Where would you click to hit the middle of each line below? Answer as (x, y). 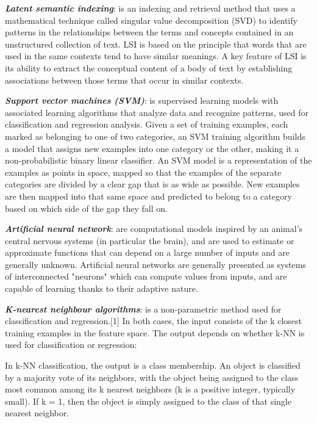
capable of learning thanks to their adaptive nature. (102, 288)
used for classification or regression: (71, 345)
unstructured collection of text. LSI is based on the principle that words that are (156, 44)
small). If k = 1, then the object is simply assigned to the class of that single (148, 401)
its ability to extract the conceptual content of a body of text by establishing (149, 67)
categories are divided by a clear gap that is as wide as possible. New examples (152, 184)
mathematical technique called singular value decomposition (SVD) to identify (151, 20)
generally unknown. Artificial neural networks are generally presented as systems (155, 264)
